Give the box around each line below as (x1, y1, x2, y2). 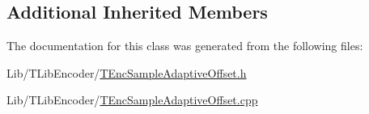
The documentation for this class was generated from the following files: (6, 37, 363, 54)
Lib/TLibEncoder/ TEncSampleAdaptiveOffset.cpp (6, 91, 258, 108)
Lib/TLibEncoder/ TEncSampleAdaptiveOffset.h (6, 64, 247, 81)
